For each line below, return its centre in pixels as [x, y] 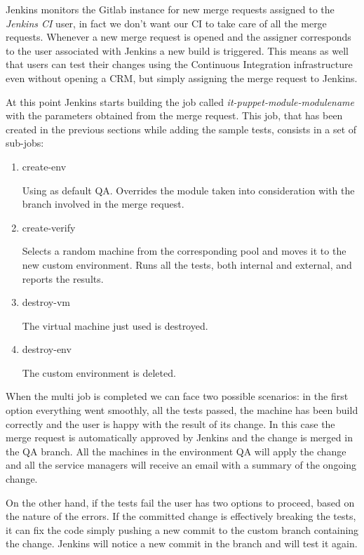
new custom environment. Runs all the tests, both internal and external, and [187, 264]
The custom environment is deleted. [99, 372]
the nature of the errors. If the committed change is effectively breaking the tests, [181, 516]
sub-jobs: [25, 143]
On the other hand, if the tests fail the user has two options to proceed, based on [180, 502]
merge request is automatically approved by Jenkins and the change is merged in [179, 437]
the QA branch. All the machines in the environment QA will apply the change [176, 451]
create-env [44, 166]
